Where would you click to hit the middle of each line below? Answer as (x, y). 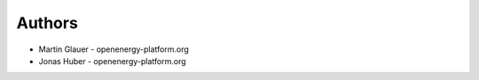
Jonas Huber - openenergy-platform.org (112, 61)
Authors (47, 23)
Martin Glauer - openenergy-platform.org (114, 49)
